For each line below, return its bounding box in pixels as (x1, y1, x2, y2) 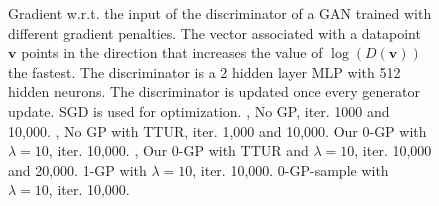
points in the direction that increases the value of (21, 42, 323, 63)
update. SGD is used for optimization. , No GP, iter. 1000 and (8, 100, 390, 121)
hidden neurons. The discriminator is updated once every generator (8, 81, 420, 102)
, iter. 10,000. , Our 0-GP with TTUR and (48, 140, 309, 161)
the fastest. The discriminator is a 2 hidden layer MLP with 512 (8, 61, 401, 82)
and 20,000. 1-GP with (8, 159, 147, 180)
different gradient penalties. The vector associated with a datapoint (8, 22, 421, 43)
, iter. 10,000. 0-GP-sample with (192, 159, 389, 180)
